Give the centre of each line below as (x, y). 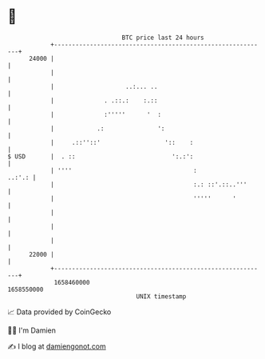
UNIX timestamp (161, 296)
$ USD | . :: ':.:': (101, 156)
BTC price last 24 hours (163, 38)
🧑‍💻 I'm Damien (32, 330)
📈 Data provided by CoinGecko (59, 312)
